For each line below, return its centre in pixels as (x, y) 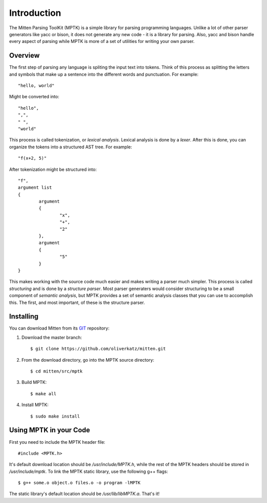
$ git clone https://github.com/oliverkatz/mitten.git (98, 349)
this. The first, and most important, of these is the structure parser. (77, 302)
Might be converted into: (34, 97)
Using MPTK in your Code (50, 430)
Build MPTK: (34, 382)
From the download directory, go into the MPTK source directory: (88, 360)
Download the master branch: (52, 337)
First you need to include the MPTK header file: (57, 442)
